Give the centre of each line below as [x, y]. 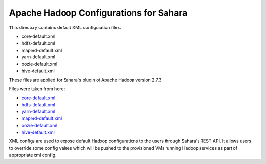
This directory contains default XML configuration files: [65, 27]
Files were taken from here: [37, 89]
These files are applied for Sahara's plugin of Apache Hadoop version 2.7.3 [85, 80]
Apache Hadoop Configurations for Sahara [98, 13]
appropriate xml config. [33, 155]
